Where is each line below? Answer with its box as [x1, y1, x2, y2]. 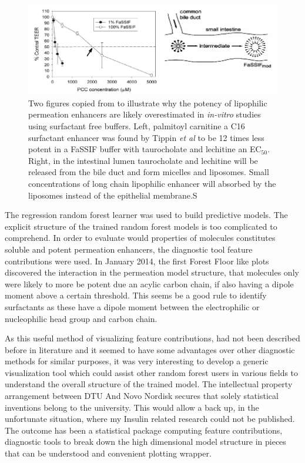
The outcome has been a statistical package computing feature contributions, [5, 424, 283, 436]
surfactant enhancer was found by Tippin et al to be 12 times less [28, 131, 264, 143]
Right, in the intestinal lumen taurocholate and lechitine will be [28, 154, 258, 166]
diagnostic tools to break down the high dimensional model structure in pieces [5, 435, 286, 448]
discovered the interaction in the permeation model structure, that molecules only [5, 266, 299, 279]
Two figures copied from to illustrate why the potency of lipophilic [28, 96, 267, 109]
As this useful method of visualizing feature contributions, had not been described [5, 332, 300, 344]
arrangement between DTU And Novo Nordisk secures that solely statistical [5, 390, 279, 402]
